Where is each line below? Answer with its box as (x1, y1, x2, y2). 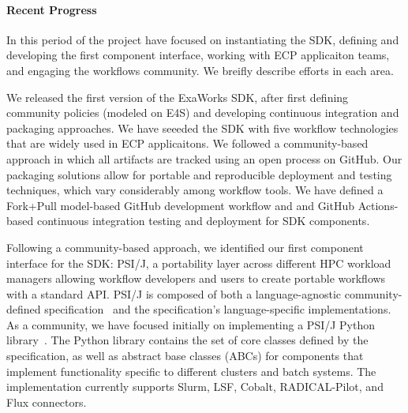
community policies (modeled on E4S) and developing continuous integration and (6, 104, 399, 121)
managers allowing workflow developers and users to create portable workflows (6, 270, 386, 287)
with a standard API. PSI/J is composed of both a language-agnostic (6, 285, 342, 302)
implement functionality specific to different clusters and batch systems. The (6, 362, 376, 379)
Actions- (357, 197, 399, 213)
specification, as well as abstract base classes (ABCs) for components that (6, 347, 364, 364)
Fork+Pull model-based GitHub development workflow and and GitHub (6, 197, 355, 213)
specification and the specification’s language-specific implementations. (44, 301, 391, 317)
